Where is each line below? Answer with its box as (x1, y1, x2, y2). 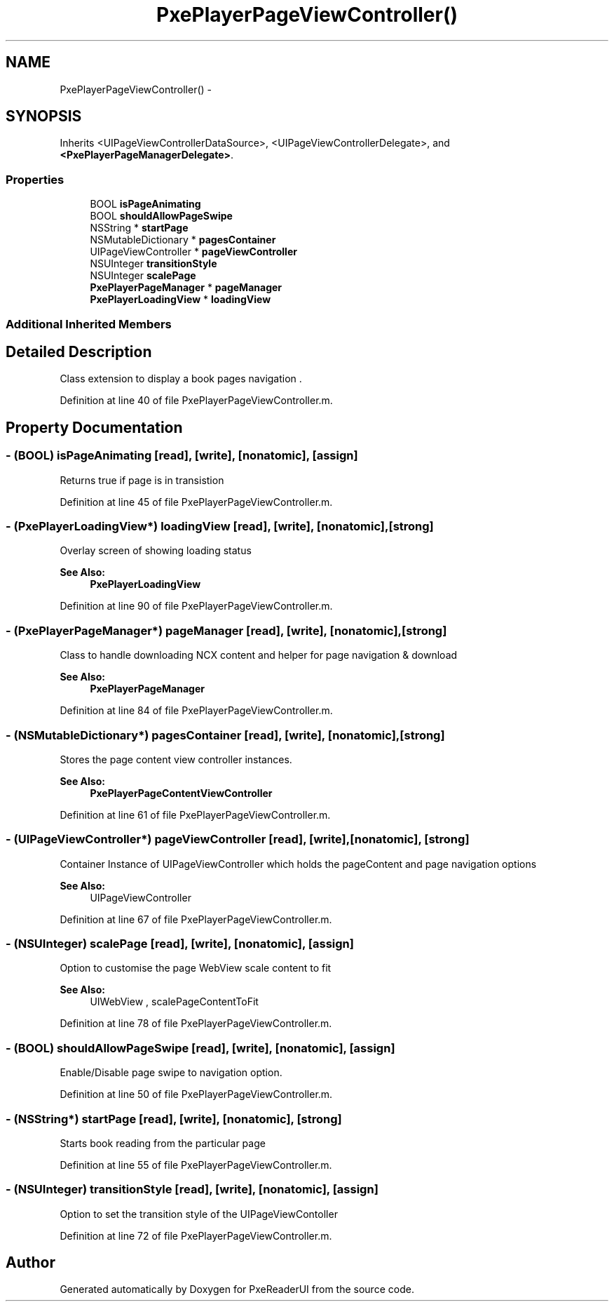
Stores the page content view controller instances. (60, 753, 292, 765)
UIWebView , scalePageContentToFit (90, 996, 259, 1008)
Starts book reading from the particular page (60, 1137, 266, 1149)
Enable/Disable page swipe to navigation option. (60, 1066, 282, 1079)
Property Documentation (6, 418, 183, 436)
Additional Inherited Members (6, 316, 172, 331)
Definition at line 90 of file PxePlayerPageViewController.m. (60, 600, 333, 612)
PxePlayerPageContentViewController (90, 786, 273, 799)
